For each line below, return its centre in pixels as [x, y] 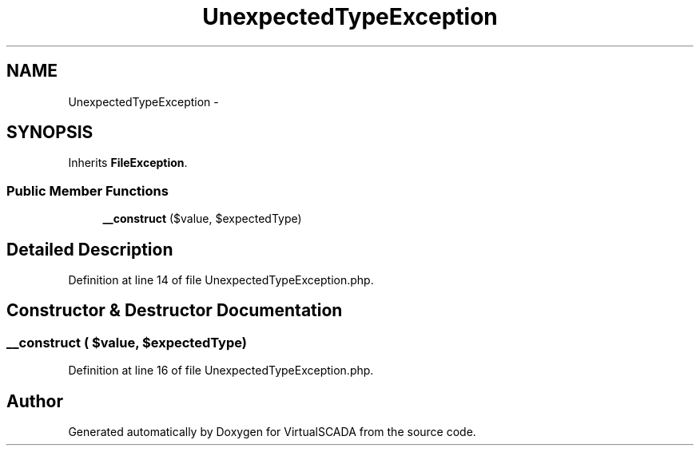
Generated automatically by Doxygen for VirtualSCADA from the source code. [272, 432]
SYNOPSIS [50, 133]
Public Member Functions [87, 190]
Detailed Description [90, 249]
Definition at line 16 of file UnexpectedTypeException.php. [221, 371]
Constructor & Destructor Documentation [175, 311]
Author [35, 401]
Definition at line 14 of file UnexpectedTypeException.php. [221, 280]
